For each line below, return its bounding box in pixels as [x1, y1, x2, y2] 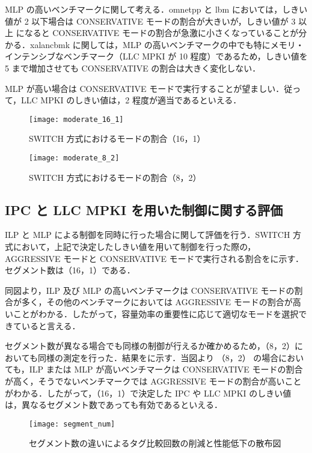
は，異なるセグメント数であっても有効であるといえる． [5, 398, 222, 411]
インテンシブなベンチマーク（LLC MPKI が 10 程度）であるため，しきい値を [5, 50, 308, 62]
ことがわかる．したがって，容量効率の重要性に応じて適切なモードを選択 [13, 308, 299, 320]
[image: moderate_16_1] [29, 115, 124, 124]
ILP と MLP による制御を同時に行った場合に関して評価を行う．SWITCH [5, 228, 290, 241]
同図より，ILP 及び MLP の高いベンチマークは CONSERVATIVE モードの [5, 284, 295, 296]
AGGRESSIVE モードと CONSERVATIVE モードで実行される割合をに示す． [5, 252, 304, 264]
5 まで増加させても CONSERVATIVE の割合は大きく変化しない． [5, 61, 261, 74]
